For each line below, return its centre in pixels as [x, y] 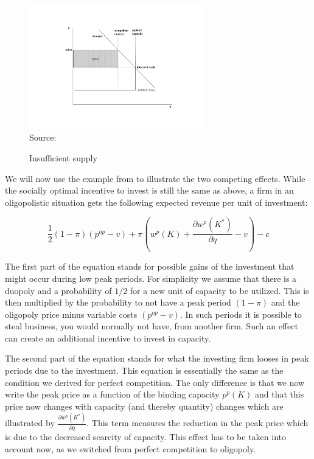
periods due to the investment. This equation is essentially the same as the [144, 370]
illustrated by [30, 423]
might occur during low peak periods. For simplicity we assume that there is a [151, 278]
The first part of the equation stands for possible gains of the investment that [150, 266]
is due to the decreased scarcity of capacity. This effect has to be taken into [145, 437]
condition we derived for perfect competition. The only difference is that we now [155, 382]
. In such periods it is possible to [241, 314]
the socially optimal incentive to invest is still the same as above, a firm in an [149, 190]
